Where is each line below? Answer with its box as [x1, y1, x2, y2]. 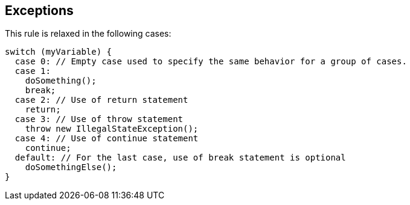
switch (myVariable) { [5, 47, 112, 57]
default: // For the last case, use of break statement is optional [14, 153, 346, 163]
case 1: [14, 66, 51, 76]
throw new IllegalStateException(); [25, 124, 199, 134]
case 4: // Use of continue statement [14, 133, 199, 144]
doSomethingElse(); [25, 162, 117, 173]
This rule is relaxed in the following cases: [5, 28, 171, 39]
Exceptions [5, 3, 74, 18]
